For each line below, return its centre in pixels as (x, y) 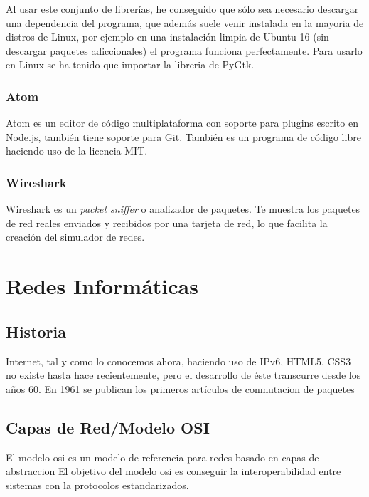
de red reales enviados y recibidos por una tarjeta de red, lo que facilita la (167, 223)
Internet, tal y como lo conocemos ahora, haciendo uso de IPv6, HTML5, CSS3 (178, 361)
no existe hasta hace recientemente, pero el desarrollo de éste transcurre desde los (183, 375)
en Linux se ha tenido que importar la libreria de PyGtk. (130, 64)
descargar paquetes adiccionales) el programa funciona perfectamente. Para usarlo (184, 50)
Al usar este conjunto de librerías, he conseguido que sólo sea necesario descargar (182, 9)
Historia (36, 331)
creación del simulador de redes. (75, 237)
